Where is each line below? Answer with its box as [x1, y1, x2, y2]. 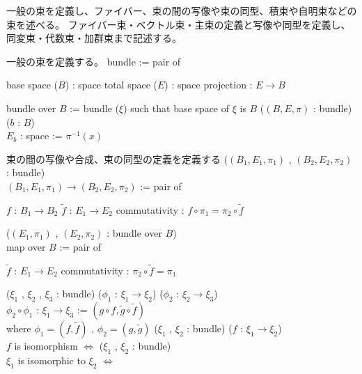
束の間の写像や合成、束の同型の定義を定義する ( [6, 151, 228, 166]
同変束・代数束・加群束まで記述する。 [6, 31, 182, 45]
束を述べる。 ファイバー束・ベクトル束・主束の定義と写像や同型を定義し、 [6, 17, 351, 31]
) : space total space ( [65, 77, 158, 92]
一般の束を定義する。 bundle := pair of [6, 54, 181, 68]
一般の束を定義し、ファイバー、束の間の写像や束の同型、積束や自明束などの [6, 3, 357, 17]
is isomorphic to [17, 352, 86, 367]
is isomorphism [14, 338, 78, 353]
